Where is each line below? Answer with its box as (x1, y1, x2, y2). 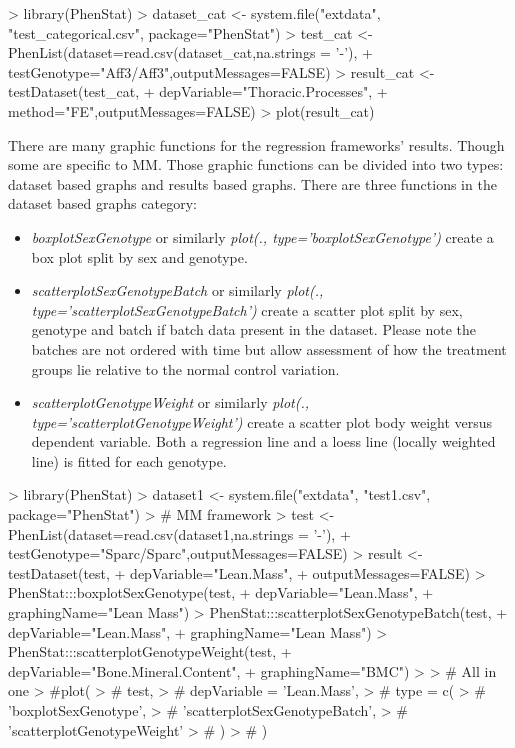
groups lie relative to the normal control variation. (31, 358, 340, 379)
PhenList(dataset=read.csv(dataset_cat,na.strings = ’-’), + (8, 42, 373, 63)
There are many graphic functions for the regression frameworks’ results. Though (8, 134, 505, 155)
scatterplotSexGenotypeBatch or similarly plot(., (31, 280, 324, 301)
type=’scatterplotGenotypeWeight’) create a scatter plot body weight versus (31, 411, 493, 432)
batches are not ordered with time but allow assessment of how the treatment (31, 338, 507, 359)
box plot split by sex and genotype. (31, 246, 248, 267)
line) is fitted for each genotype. (31, 450, 227, 471)
